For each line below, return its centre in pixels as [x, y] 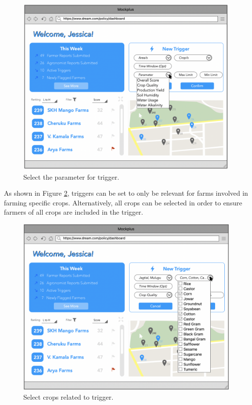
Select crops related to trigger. [68, 397]
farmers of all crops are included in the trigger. [74, 212]
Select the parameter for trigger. [71, 177]
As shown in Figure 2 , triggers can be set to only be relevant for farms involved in [126, 193]
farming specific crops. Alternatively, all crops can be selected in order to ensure [123, 202]
